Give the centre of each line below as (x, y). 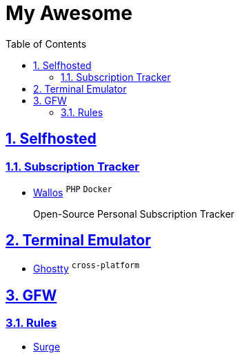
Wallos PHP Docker (73, 191)
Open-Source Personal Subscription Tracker (134, 214)
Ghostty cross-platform (86, 268)
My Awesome (69, 13)
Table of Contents (46, 44)
